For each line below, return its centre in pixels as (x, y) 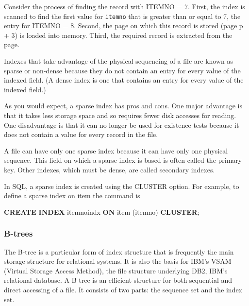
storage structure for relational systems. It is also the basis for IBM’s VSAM (118, 261)
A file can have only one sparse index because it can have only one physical (116, 150)
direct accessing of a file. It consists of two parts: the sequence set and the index (123, 289)
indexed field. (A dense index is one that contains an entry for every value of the (124, 80)
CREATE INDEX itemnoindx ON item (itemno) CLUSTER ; (102, 212)
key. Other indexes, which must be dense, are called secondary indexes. (109, 169)
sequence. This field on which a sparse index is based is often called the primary (123, 160)
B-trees (18, 233)
